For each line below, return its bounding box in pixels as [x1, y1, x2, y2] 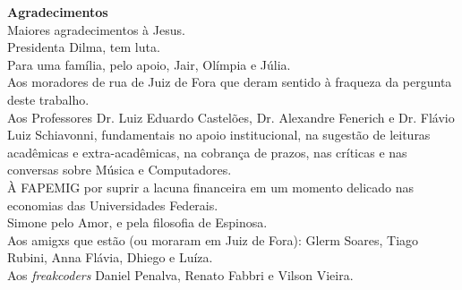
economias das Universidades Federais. [7, 195, 218, 214]
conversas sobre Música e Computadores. [7, 160, 232, 179]
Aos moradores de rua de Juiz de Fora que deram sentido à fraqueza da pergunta [7, 72, 452, 91]
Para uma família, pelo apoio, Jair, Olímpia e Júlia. [7, 55, 291, 73]
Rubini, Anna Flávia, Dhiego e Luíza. [7, 248, 213, 267]
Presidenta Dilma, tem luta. [7, 38, 160, 56]
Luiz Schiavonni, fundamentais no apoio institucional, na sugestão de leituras [7, 125, 431, 144]
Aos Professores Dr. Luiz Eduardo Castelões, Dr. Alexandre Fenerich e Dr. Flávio [7, 107, 455, 126]
